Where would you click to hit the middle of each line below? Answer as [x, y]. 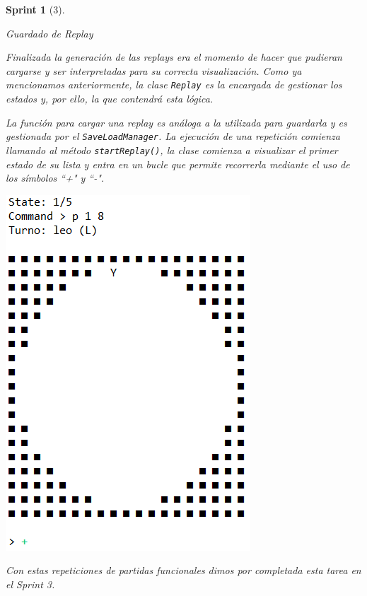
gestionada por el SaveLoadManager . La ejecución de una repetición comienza [173, 136]
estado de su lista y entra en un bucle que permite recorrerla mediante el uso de [178, 164]
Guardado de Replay [49, 33]
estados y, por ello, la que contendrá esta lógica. [110, 99]
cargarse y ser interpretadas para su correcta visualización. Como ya [154, 70]
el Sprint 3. [30, 584]
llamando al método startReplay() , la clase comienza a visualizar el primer [172, 150]
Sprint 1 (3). [35, 9]
